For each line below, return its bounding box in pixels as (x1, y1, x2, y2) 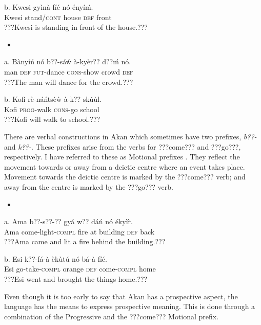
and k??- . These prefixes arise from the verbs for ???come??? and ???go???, (4, 141, 241, 152)
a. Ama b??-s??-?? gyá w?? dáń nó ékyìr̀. (4, 216, 133, 227)
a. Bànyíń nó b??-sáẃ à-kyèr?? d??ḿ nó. (4, 56, 131, 67)
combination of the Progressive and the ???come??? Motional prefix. (4, 311, 219, 321)
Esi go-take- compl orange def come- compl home (4, 263, 156, 274)
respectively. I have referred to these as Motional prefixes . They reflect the (4, 151, 240, 162)
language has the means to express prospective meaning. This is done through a (4, 301, 255, 312)
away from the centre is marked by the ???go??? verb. (4, 181, 173, 192)
